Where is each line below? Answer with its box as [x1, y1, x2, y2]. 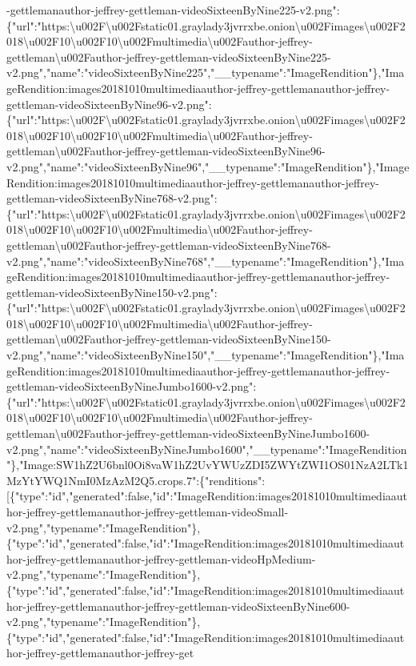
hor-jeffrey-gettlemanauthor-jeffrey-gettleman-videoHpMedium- [6, 550, 316, 567]
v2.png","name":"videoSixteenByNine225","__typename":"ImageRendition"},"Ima [6, 64, 405, 81]
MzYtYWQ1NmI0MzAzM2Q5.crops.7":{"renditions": [6, 471, 266, 488]
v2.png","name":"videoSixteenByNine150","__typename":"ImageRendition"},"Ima [6, 347, 405, 363]
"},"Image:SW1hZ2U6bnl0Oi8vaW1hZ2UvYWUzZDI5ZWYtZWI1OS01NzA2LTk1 [6, 456, 409, 473]
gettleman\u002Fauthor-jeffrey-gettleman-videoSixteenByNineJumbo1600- [6, 425, 370, 442]
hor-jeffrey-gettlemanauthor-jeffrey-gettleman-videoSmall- [6, 504, 289, 520]
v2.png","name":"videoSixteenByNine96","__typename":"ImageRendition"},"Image [6, 158, 410, 175]
